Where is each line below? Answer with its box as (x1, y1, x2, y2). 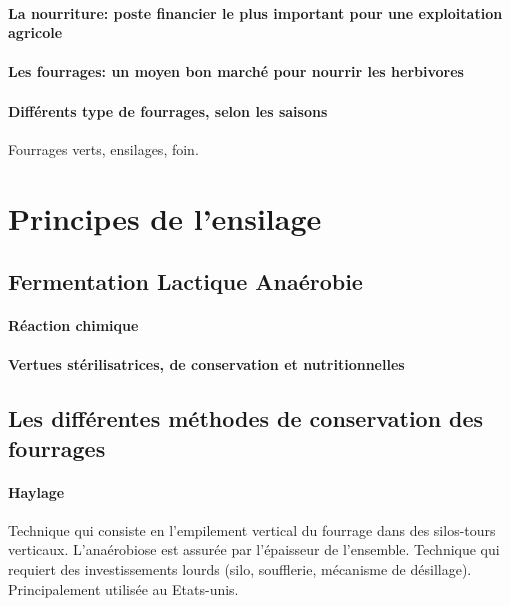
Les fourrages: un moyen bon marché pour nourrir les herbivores (8, 61, 464, 82)
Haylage (8, 481, 65, 502)
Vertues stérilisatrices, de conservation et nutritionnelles (8, 354, 405, 375)
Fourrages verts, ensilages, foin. (8, 138, 199, 159)
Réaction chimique (8, 315, 139, 336)
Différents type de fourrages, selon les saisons (8, 100, 328, 121)
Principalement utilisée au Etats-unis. (8, 578, 239, 599)
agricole (8, 22, 63, 43)
